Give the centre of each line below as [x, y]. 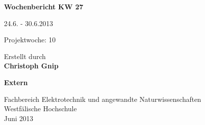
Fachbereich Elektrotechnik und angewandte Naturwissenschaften [103, 99]
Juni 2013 [19, 118]
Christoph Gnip [31, 66]
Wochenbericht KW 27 [44, 6]
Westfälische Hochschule [40, 109]
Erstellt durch [25, 56]
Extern [16, 82]
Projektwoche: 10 [30, 40]
